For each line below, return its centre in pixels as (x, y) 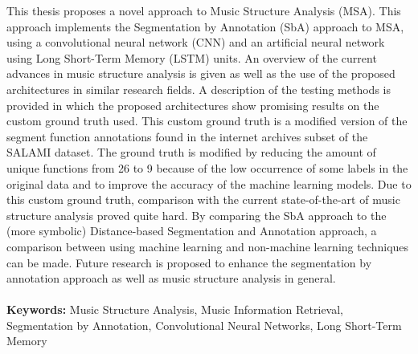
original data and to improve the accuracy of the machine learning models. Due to (209, 183)
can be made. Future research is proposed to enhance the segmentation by (189, 262)
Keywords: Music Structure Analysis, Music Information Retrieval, (175, 309)
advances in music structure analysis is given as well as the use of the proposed (201, 73)
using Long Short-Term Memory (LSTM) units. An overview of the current (192, 57)
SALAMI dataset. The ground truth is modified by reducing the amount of (191, 152)
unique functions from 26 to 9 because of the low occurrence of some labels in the (207, 167)
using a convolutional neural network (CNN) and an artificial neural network (196, 42)
